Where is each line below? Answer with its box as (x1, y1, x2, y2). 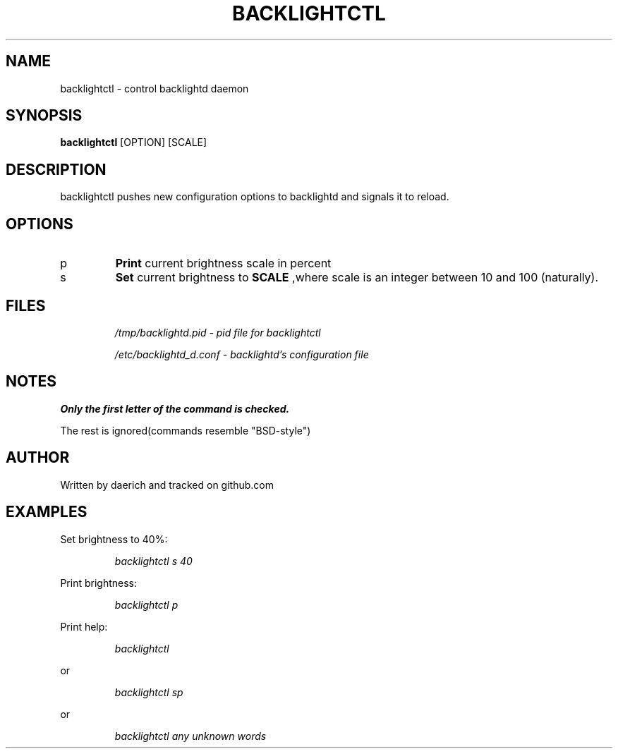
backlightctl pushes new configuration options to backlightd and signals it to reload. (60, 190, 449, 203)
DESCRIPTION (6, 160, 107, 178)
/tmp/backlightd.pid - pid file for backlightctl (114, 326, 321, 339)
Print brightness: (60, 576, 137, 589)
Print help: (60, 620, 108, 633)
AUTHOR (6, 449, 70, 467)
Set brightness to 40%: (60, 533, 168, 545)
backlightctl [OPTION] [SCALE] (60, 136, 207, 149)
